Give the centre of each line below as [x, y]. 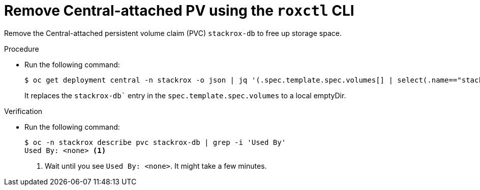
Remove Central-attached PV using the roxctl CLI [179, 11]
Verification [23, 111]
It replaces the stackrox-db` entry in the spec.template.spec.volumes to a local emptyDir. [185, 95]
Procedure [22, 49]
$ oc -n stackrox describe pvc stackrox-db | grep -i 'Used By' [155, 142]
